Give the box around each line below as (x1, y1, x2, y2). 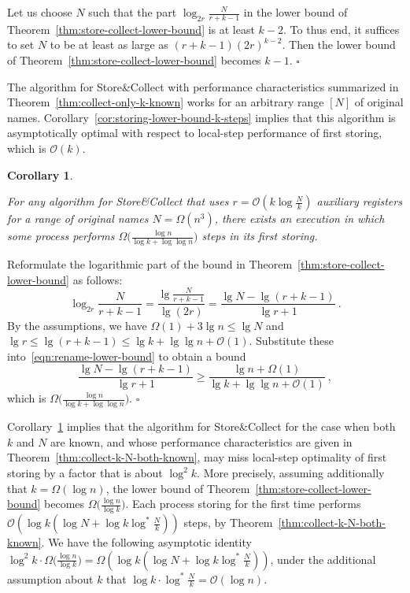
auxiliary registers (316, 193, 402, 209)
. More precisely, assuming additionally (197, 465, 385, 481)
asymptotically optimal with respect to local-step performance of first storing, (7, 124, 382, 141)
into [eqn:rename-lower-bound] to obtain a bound (7, 347, 246, 364)
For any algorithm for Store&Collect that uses (7, 193, 229, 209)
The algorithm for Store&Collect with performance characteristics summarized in (7, 78, 399, 95)
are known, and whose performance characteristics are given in (50, 433, 353, 450)
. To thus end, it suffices (283, 20, 400, 37)
